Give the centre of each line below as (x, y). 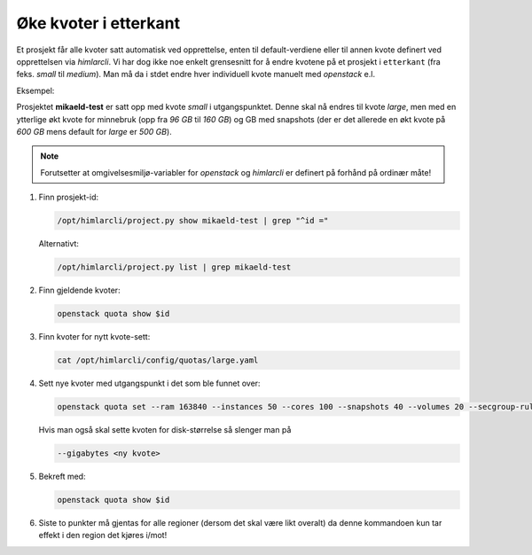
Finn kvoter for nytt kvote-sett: (94, 336)
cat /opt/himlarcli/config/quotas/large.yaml (158, 360)
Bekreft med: (62, 476)
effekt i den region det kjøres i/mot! (103, 535)
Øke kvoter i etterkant (98, 23)
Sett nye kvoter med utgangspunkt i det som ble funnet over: (149, 383)
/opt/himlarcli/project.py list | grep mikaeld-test (174, 267)
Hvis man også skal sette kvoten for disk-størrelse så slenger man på (165, 429)
